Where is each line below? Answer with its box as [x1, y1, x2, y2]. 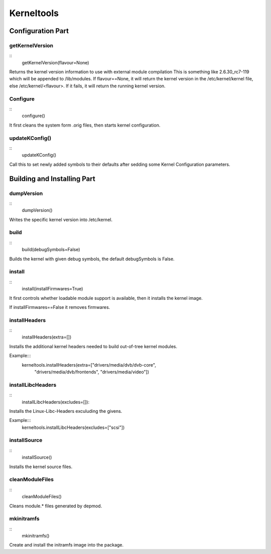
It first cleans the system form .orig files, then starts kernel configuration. [9, 122, 161, 128]
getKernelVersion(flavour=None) [22, 59, 89, 65]
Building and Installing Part [9, 174, 95, 183]
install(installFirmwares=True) [22, 286, 83, 292]
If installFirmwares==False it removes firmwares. [9, 304, 110, 310]
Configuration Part [9, 27, 69, 35]
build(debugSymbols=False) [22, 247, 80, 253]
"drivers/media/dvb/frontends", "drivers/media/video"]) [34, 369, 150, 375]
